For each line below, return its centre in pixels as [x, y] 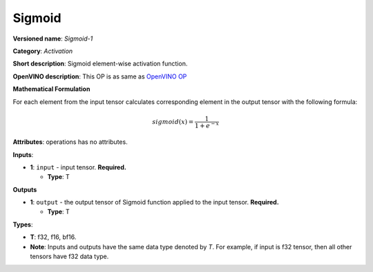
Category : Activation [43, 51]
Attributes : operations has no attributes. [70, 142]
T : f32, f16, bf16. [53, 237]
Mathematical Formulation [51, 89]
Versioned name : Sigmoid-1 [53, 39]
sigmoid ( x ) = [173, 122]
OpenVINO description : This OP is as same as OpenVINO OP [100, 76]
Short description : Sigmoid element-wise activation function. [100, 64]
